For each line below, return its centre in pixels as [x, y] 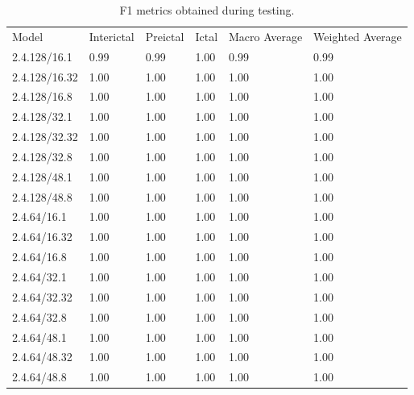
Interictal [112, 36]
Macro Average [266, 36]
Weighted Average [358, 36]
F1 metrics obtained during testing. [207, 10]
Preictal [165, 36]
